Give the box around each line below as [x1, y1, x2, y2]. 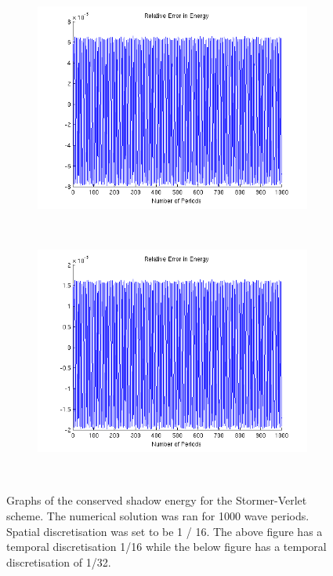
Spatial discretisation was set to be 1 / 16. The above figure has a [6, 523, 323, 539]
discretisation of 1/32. [6, 553, 111, 570]
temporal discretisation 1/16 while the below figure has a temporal [6, 538, 327, 555]
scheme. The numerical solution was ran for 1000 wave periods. [6, 507, 309, 523]
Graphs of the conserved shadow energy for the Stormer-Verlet [6, 492, 307, 509]
